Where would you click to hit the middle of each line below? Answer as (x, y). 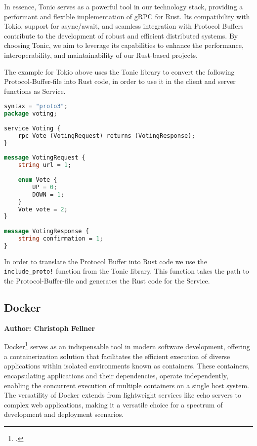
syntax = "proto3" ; (36, 106)
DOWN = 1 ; (48, 194)
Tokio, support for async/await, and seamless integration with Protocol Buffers (124, 26)
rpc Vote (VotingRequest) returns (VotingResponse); (107, 136)
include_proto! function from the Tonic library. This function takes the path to (127, 271)
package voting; (31, 114)
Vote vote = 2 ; (43, 209)
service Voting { (32, 128)
